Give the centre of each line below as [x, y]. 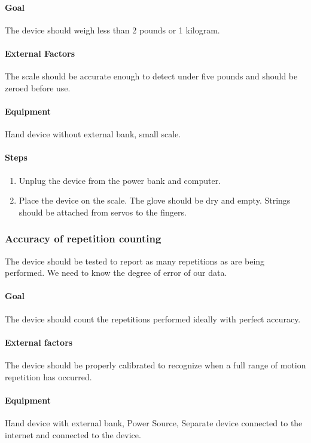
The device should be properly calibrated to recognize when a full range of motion [155, 364]
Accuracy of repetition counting [83, 239]
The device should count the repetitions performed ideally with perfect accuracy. [153, 319]
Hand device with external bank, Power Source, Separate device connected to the [154, 422]
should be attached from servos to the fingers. [103, 212]
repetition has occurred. [48, 376]
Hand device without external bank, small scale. [93, 134]
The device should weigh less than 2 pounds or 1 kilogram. [112, 30]
